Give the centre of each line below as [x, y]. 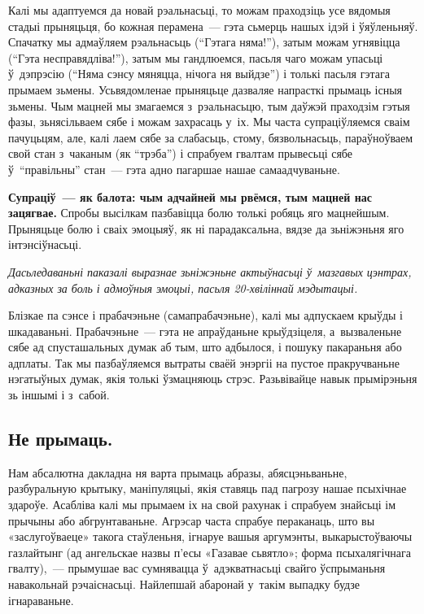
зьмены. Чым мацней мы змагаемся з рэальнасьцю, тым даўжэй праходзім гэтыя [209, 105]
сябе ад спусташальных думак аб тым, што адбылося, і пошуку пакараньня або [205, 347]
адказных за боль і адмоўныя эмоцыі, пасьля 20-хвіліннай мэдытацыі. [183, 287]
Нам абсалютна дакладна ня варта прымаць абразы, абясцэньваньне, [178, 472]
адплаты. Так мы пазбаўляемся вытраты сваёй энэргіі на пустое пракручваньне [204, 362]
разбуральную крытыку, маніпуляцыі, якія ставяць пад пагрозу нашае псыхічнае [208, 488]
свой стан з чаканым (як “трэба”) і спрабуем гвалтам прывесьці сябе [180, 153]
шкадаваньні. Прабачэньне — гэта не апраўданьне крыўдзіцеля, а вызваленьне [205, 331]
